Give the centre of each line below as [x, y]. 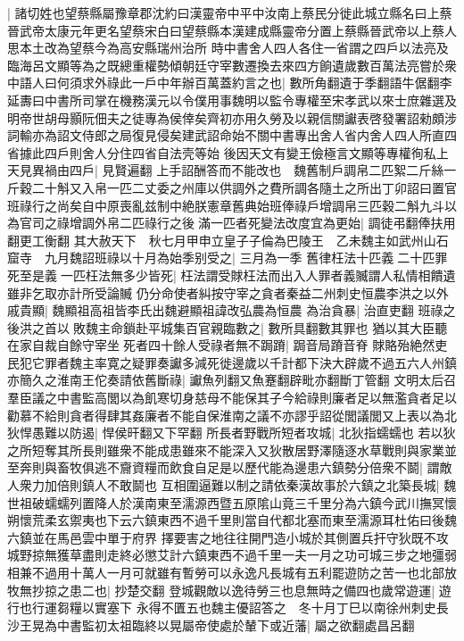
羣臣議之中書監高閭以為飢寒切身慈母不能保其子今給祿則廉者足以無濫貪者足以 [232, 398]
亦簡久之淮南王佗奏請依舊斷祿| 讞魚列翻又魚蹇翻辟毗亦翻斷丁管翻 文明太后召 [232, 380]
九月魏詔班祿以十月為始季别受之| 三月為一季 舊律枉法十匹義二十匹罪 [246, 258]
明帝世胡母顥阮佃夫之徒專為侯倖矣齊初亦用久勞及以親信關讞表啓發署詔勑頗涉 [232, 117]
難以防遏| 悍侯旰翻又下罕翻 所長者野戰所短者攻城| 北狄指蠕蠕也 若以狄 [250, 433]
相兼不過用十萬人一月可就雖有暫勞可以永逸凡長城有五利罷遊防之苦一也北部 [226, 572]
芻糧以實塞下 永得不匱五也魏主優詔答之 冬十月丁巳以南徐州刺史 [246, 608]
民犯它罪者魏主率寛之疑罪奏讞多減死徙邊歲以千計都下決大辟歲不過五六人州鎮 [232, 362]
